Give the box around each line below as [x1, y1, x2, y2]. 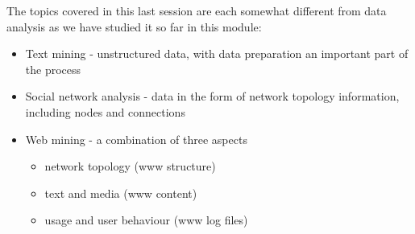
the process [25, 60, 81, 77]
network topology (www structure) [44, 158, 216, 174]
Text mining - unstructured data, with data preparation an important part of [25, 45, 409, 62]
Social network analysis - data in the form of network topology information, [25, 88, 400, 105]
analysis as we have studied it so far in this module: [6, 18, 262, 35]
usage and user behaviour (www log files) [44, 211, 248, 228]
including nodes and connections [25, 103, 185, 120]
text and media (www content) [44, 184, 197, 201]
